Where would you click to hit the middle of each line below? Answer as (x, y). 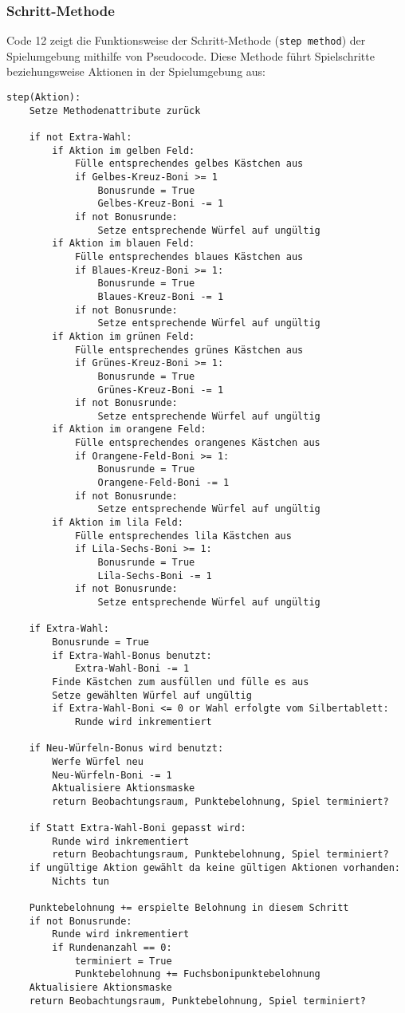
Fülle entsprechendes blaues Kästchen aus (189, 256)
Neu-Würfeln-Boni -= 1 (112, 775)
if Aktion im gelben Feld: (124, 150)
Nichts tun (81, 881)
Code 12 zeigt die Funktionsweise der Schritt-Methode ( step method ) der (186, 40)
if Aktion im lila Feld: (118, 523)
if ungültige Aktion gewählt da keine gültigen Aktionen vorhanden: (214, 868)
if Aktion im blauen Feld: (124, 244)
